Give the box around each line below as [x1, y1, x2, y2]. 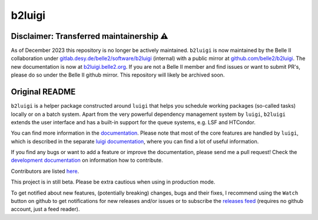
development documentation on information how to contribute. [11, 156, 163, 164]
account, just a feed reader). [11, 206, 80, 213]
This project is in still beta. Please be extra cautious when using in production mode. [11, 178, 216, 185]
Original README [11, 87, 76, 97]
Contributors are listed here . [11, 168, 79, 175]
